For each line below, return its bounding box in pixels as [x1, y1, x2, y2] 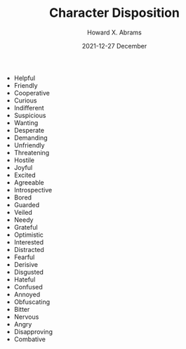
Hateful [13, 275, 36, 284]
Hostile [13, 156, 35, 164]
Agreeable [13, 178, 44, 187]
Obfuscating [13, 297, 51, 306]
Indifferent [13, 103, 44, 112]
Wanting [13, 118, 39, 127]
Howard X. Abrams [87, 28, 142, 37]
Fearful [13, 253, 35, 261]
